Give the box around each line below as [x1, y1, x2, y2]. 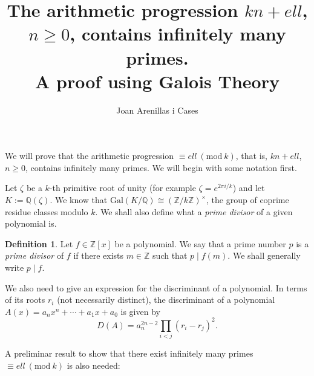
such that [152, 249, 188, 262]
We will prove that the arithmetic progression [5, 149, 174, 162]
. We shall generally [227, 249, 301, 262]
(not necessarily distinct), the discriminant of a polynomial [57, 293, 275, 306]
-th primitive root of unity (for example [49, 181, 196, 194]
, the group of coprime [206, 193, 289, 206]
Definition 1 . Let [5, 237, 73, 250]
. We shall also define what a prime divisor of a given [95, 205, 293, 218]
